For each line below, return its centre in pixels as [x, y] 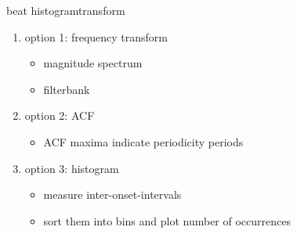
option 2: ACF [60, 115]
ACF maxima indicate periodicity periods [143, 141]
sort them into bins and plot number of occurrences [167, 220]
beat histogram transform [66, 10]
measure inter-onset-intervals [112, 194]
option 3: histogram [72, 168]
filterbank [67, 89]
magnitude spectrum [93, 63]
